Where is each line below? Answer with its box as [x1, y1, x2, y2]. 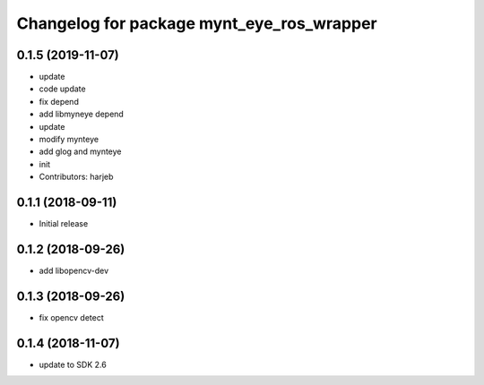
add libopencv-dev [39, 265, 109, 276]
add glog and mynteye [39, 146, 122, 157]
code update [39, 83, 86, 94]
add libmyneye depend [39, 108, 125, 120]
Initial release [39, 218, 89, 229]
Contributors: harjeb [39, 171, 114, 183]
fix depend [39, 96, 80, 107]
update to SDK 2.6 [39, 359, 107, 370]
